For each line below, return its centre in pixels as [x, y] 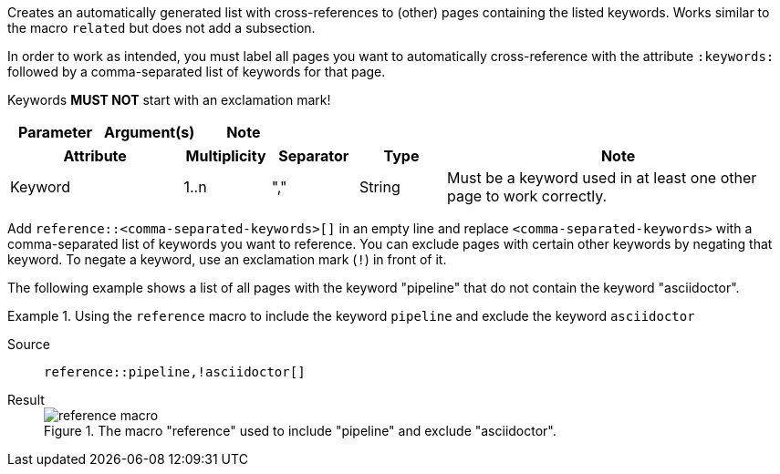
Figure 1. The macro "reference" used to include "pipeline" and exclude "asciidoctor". [300, 431]
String [380, 187]
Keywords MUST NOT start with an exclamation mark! [169, 100]
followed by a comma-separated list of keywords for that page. [197, 72]
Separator [314, 156]
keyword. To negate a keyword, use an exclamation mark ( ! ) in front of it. [227, 259]
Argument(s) [150, 132]
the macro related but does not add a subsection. [161, 28]
